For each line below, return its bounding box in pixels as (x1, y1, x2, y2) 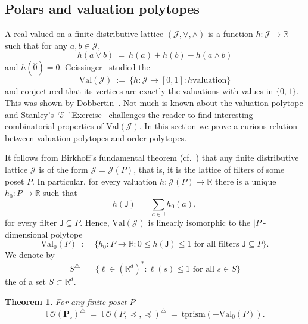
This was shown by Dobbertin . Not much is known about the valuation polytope (5, 96, 303, 108)
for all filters (194, 240, 239, 249)
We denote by (5, 248, 55, 261)
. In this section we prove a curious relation (139, 120, 297, 132)
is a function (207, 27, 253, 40)
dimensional (5, 228, 48, 240)
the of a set (5, 275, 46, 288)
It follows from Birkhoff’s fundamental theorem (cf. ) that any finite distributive (5, 151, 299, 164)
